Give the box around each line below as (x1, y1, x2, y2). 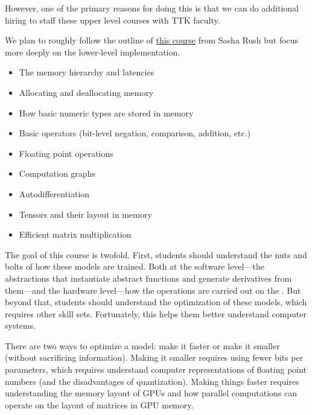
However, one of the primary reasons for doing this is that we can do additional (5, 2, 299, 14)
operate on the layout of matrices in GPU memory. (5, 398, 194, 411)
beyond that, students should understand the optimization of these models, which (5, 296, 307, 308)
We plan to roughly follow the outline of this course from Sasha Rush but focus (5, 34, 299, 46)
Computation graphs (19, 167, 95, 180)
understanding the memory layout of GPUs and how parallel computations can (5, 387, 298, 399)
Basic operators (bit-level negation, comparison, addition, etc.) (19, 127, 251, 139)
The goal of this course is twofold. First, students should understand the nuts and (5, 248, 307, 261)
